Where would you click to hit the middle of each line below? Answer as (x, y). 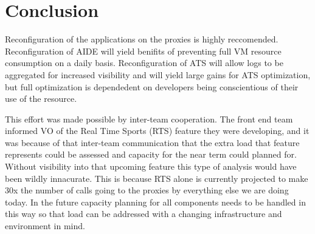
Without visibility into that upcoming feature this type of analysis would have (151, 166)
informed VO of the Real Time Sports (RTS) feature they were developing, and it (157, 131)
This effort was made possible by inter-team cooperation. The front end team (149, 119)
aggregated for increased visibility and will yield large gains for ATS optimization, (158, 74)
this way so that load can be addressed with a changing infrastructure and (144, 214)
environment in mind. (45, 226)
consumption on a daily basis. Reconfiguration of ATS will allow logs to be (144, 63)
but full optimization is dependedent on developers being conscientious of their (152, 86)
